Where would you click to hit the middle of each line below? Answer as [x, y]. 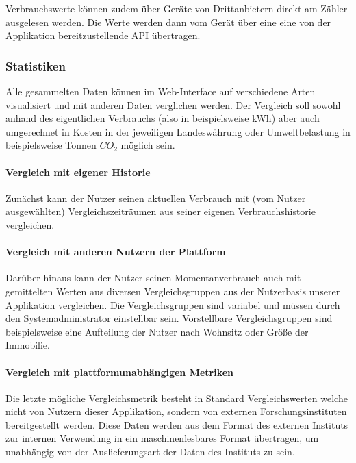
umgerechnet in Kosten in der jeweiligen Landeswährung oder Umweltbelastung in [178, 131]
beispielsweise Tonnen [51, 145]
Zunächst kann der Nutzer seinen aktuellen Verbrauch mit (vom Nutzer [156, 198]
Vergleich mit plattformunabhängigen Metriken [120, 372]
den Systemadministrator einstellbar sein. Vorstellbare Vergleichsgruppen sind [169, 318]
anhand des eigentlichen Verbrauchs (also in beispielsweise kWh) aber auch [163, 118]
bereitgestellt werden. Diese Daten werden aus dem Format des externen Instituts [177, 424]
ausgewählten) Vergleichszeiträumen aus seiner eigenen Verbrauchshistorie [161, 211]
